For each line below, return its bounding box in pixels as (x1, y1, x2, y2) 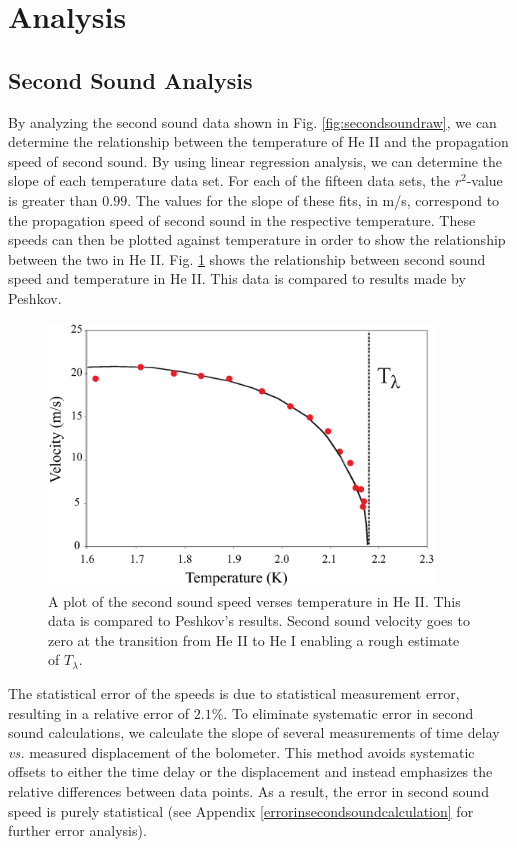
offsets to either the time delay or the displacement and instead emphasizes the (8, 761, 493, 782)
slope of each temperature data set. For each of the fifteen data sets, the (8, 170, 450, 191)
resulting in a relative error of (8, 702, 190, 723)
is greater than (8, 189, 98, 210)
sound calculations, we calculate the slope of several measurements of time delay (8, 722, 500, 743)
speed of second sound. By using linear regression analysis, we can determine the (8, 150, 503, 171)
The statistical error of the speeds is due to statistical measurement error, (8, 683, 460, 704)
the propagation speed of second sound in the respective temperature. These (8, 209, 476, 230)
